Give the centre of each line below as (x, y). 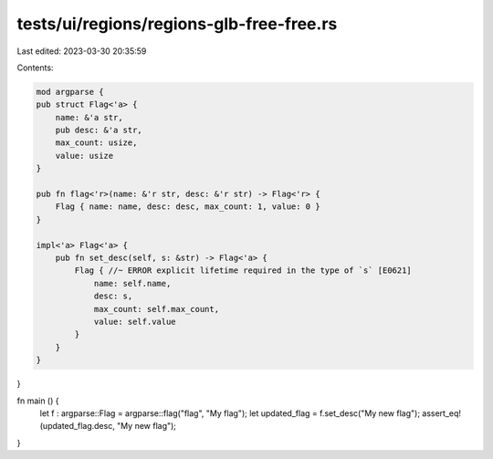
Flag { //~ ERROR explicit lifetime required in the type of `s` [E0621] (243, 271)
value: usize (84, 156)
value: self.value (135, 321)
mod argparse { (70, 92)
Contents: (35, 68)
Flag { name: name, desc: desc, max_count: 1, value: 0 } (188, 207)
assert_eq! (441, 413)
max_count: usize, (96, 143)
